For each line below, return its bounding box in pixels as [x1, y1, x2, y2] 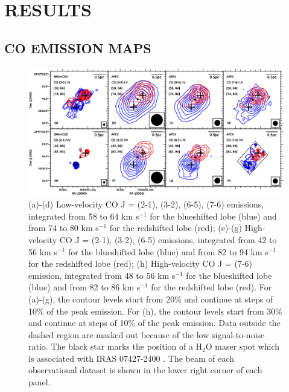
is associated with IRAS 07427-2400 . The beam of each [28, 351, 235, 364]
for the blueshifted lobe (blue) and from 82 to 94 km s [68, 245, 268, 258]
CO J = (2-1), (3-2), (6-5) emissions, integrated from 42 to [59, 233, 277, 246]
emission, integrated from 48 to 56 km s [28, 269, 176, 281]
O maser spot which [205, 340, 280, 353]
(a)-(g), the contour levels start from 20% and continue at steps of [28, 292, 273, 305]
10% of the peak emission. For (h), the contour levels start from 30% [28, 304, 283, 317]
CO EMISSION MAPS [4, 38, 151, 57]
